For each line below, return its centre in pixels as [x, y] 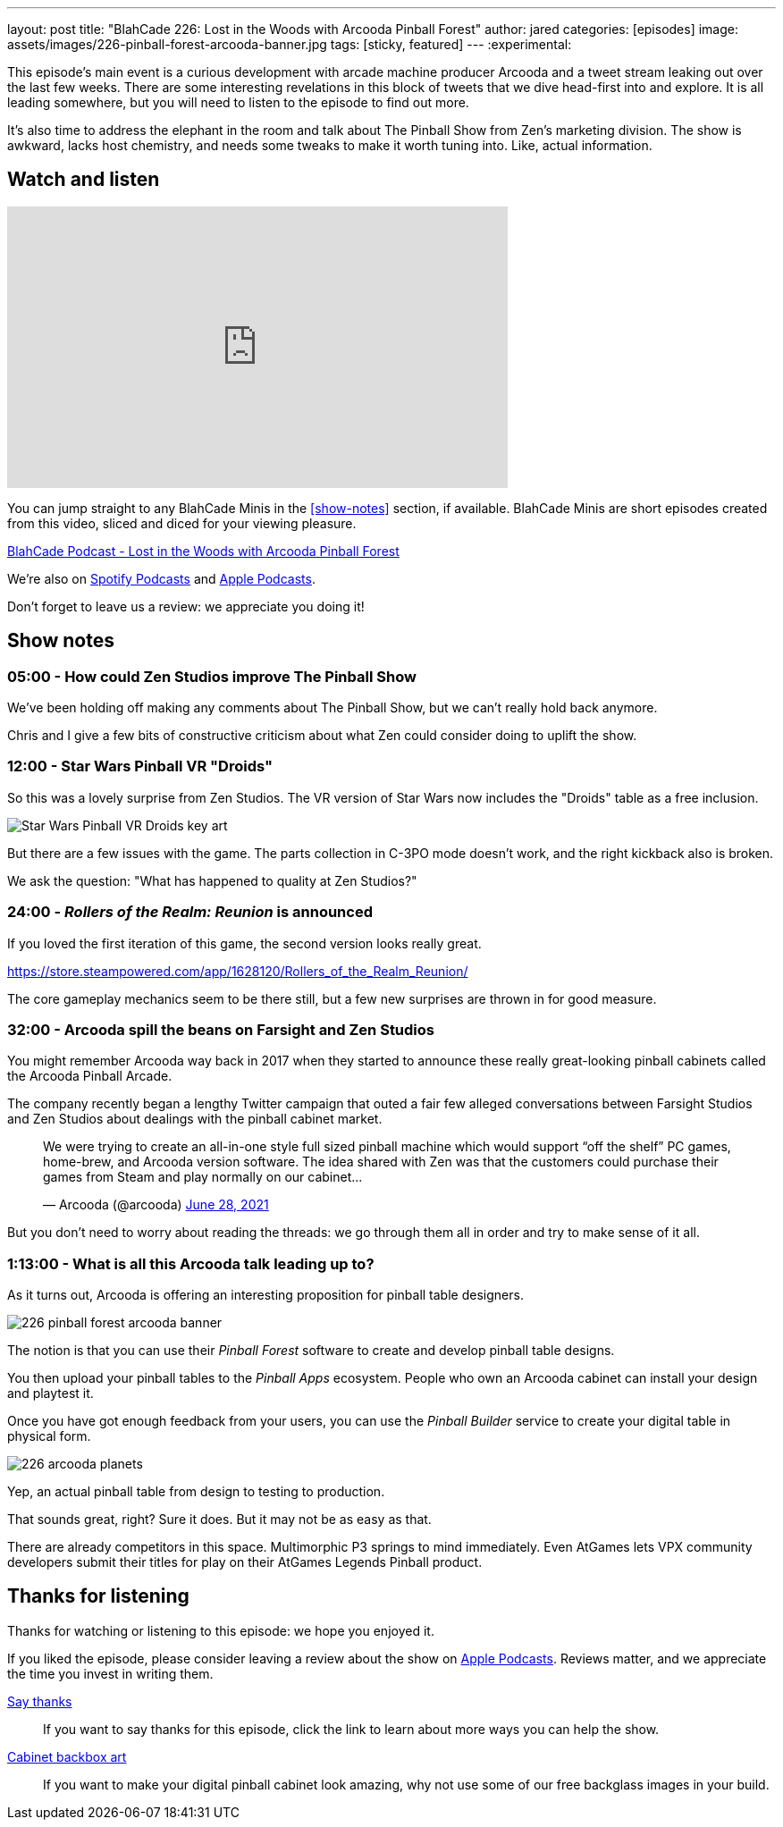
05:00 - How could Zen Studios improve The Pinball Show [212, 676]
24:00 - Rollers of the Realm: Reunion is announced [190, 912]
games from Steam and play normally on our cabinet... [203, 1177]
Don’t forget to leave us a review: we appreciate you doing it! [186, 606]
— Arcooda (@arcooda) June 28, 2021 [156, 1205]
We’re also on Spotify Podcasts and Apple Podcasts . [161, 578]
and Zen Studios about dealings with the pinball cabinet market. [195, 1119]
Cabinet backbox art [67, 1756]
